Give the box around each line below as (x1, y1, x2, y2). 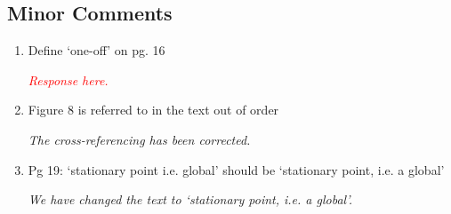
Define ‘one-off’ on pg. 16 (28, 41, 165, 59)
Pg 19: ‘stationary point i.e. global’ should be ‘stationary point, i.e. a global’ (28, 160, 445, 178)
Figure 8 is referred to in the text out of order (28, 100, 279, 119)
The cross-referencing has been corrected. (28, 130, 251, 148)
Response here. (28, 70, 109, 89)
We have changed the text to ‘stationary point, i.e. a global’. (28, 190, 352, 209)
